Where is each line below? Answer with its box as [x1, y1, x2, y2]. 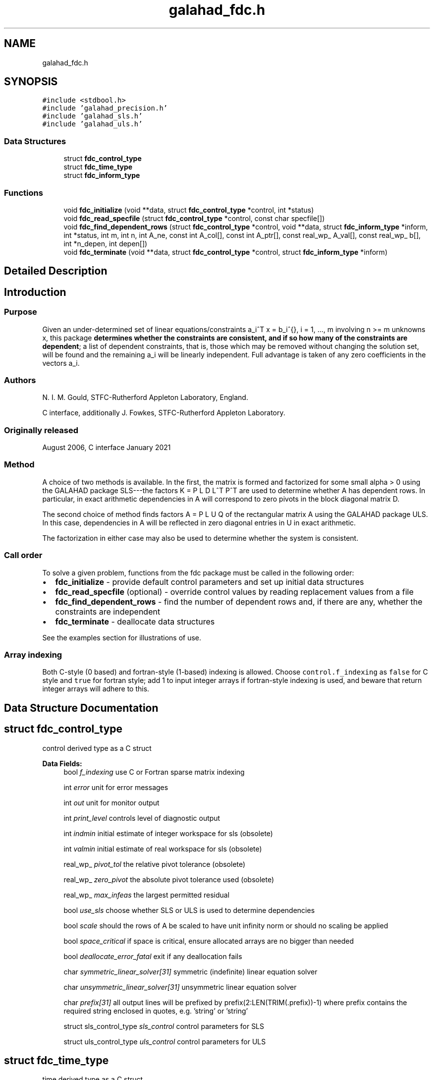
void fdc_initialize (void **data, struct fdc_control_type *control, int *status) [63, 205, 314, 214]
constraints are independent [55, 606, 161, 617]
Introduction [4, 285, 66, 298]
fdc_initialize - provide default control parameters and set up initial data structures [55, 576, 364, 587]
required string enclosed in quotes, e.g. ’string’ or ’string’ [63, 1006, 248, 1015]
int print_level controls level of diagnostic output [63, 813, 220, 822]
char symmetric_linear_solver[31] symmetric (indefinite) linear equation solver [63, 967, 318, 976]
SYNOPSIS [4, 75, 58, 88]
